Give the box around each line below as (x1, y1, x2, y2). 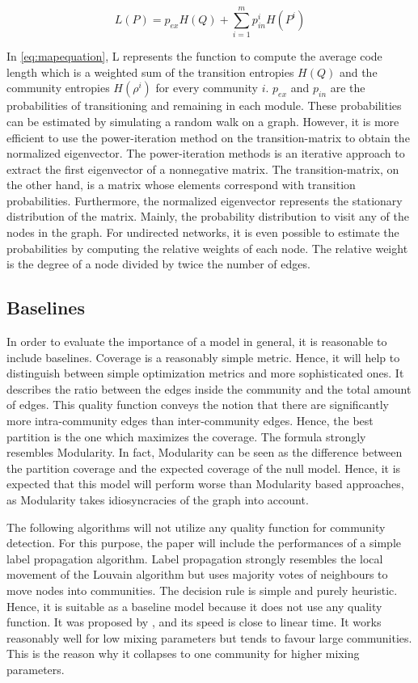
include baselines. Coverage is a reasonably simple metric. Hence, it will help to (6, 348, 400, 365)
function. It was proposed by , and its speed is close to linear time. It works (6, 613, 382, 630)
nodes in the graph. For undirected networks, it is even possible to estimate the (6, 224, 399, 241)
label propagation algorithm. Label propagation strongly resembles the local (6, 550, 383, 567)
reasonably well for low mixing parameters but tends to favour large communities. (6, 629, 412, 646)
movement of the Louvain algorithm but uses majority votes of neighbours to (6, 566, 388, 583)
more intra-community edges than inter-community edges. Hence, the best (6, 412, 374, 429)
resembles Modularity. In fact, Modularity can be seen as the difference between (6, 444, 403, 461)
